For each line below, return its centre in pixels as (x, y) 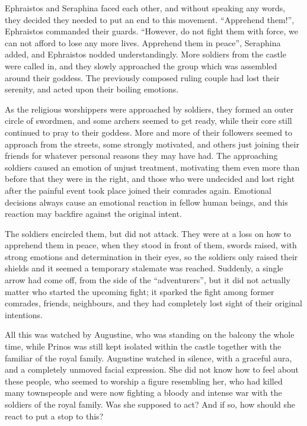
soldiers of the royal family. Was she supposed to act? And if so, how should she (150, 404)
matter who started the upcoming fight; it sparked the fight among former (140, 291)
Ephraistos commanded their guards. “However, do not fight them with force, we (151, 31)
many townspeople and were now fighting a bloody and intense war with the (143, 393)
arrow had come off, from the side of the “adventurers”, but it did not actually (148, 280)
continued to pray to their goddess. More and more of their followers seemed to (149, 132)
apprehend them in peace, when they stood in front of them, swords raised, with (151, 245)
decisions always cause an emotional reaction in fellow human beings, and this (146, 202)
